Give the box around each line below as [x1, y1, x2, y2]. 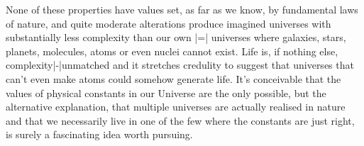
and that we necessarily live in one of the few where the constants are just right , [6, 113, 355, 128]
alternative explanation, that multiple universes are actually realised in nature [6, 99, 346, 114]
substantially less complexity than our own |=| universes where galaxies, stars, [6, 30, 346, 45]
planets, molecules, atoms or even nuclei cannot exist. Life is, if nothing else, [6, 43, 338, 58]
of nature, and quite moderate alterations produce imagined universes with [6, 16, 331, 30]
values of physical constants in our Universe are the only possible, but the [6, 85, 326, 100]
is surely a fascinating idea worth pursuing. [6, 127, 193, 142]
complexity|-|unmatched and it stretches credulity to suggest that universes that [6, 57, 354, 72]
